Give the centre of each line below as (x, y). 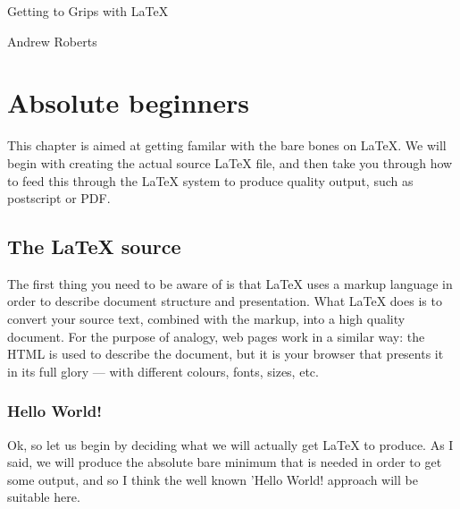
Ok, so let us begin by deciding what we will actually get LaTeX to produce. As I (230, 444)
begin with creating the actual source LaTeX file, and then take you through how (230, 162)
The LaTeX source (94, 246)
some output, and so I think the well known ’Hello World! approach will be (213, 479)
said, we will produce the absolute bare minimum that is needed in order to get (225, 462)
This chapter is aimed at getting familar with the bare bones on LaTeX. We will (227, 145)
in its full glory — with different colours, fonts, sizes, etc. (163, 371)
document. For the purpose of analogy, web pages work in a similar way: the (216, 336)
